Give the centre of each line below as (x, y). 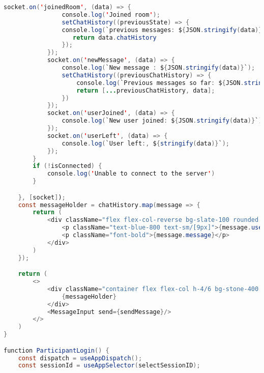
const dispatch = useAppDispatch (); (80, 358)
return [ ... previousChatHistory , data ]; (146, 90)
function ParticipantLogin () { (56, 350)
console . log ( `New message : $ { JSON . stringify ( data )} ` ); (158, 68)
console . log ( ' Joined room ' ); (111, 15)
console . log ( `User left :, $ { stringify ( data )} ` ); (145, 143)
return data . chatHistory (115, 37)
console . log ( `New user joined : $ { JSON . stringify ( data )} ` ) (162, 121)
